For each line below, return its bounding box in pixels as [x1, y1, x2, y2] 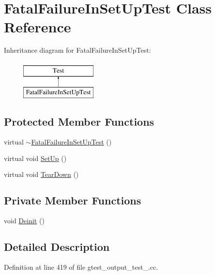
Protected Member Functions [4, 114, 154, 129]
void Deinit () [4, 216, 45, 226]
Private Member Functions [4, 193, 141, 208]
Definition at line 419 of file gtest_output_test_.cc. [4, 262, 158, 272]
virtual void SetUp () [4, 153, 67, 163]
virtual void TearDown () [4, 169, 79, 179]
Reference [4, 17, 71, 37]
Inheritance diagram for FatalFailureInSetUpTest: [4, 45, 151, 55]
